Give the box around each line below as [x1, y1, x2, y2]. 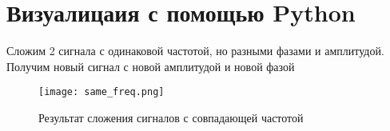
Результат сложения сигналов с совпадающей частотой [38, 109, 304, 125]
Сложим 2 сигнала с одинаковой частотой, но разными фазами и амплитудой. [6, 42, 384, 59]
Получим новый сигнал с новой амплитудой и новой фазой [6, 58, 295, 74]
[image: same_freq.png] [38, 86, 165, 98]
